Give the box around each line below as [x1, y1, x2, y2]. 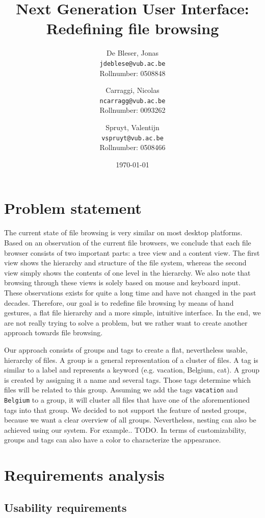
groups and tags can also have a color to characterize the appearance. [4, 434, 221, 445]
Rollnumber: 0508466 [99, 142, 166, 153]
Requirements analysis [4, 464, 165, 485]
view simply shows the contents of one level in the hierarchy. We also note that [4, 267, 251, 278]
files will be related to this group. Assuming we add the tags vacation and [4, 384, 238, 395]
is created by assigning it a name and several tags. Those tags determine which [4, 374, 251, 385]
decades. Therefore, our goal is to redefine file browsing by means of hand [4, 297, 234, 308]
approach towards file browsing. [4, 327, 103, 338]
